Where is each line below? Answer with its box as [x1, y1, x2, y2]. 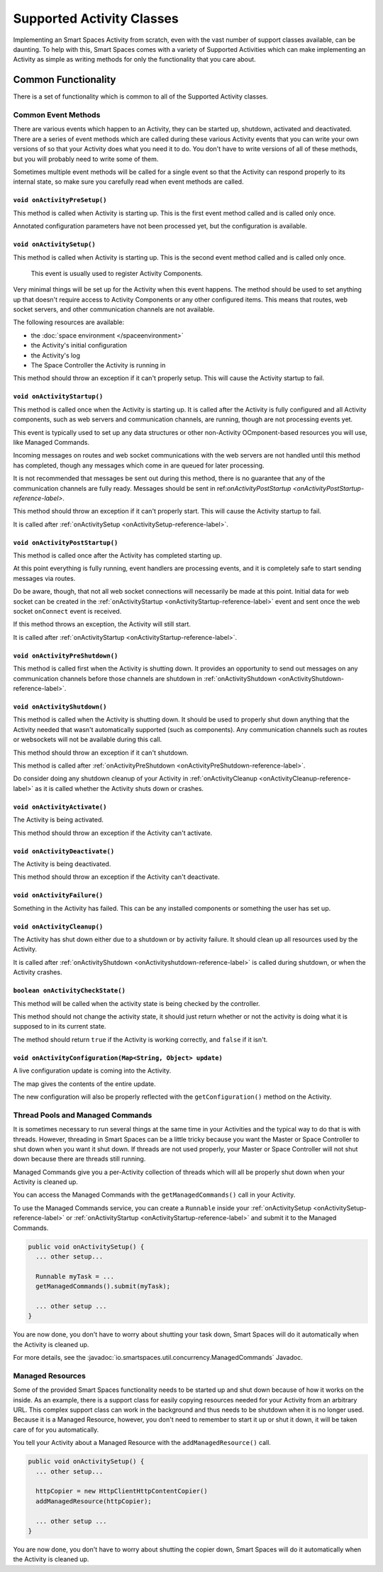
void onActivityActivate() [13, 802, 107, 811]
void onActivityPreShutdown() [13, 651, 118, 660]
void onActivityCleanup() [13, 922, 104, 931]
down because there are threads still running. [13, 1155, 146, 1163]
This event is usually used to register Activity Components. [30, 269, 204, 277]
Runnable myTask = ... [35, 1272, 115, 1280]
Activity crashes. [13, 968, 62, 977]
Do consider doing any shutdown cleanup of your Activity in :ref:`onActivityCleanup [13, 774, 258, 783]
